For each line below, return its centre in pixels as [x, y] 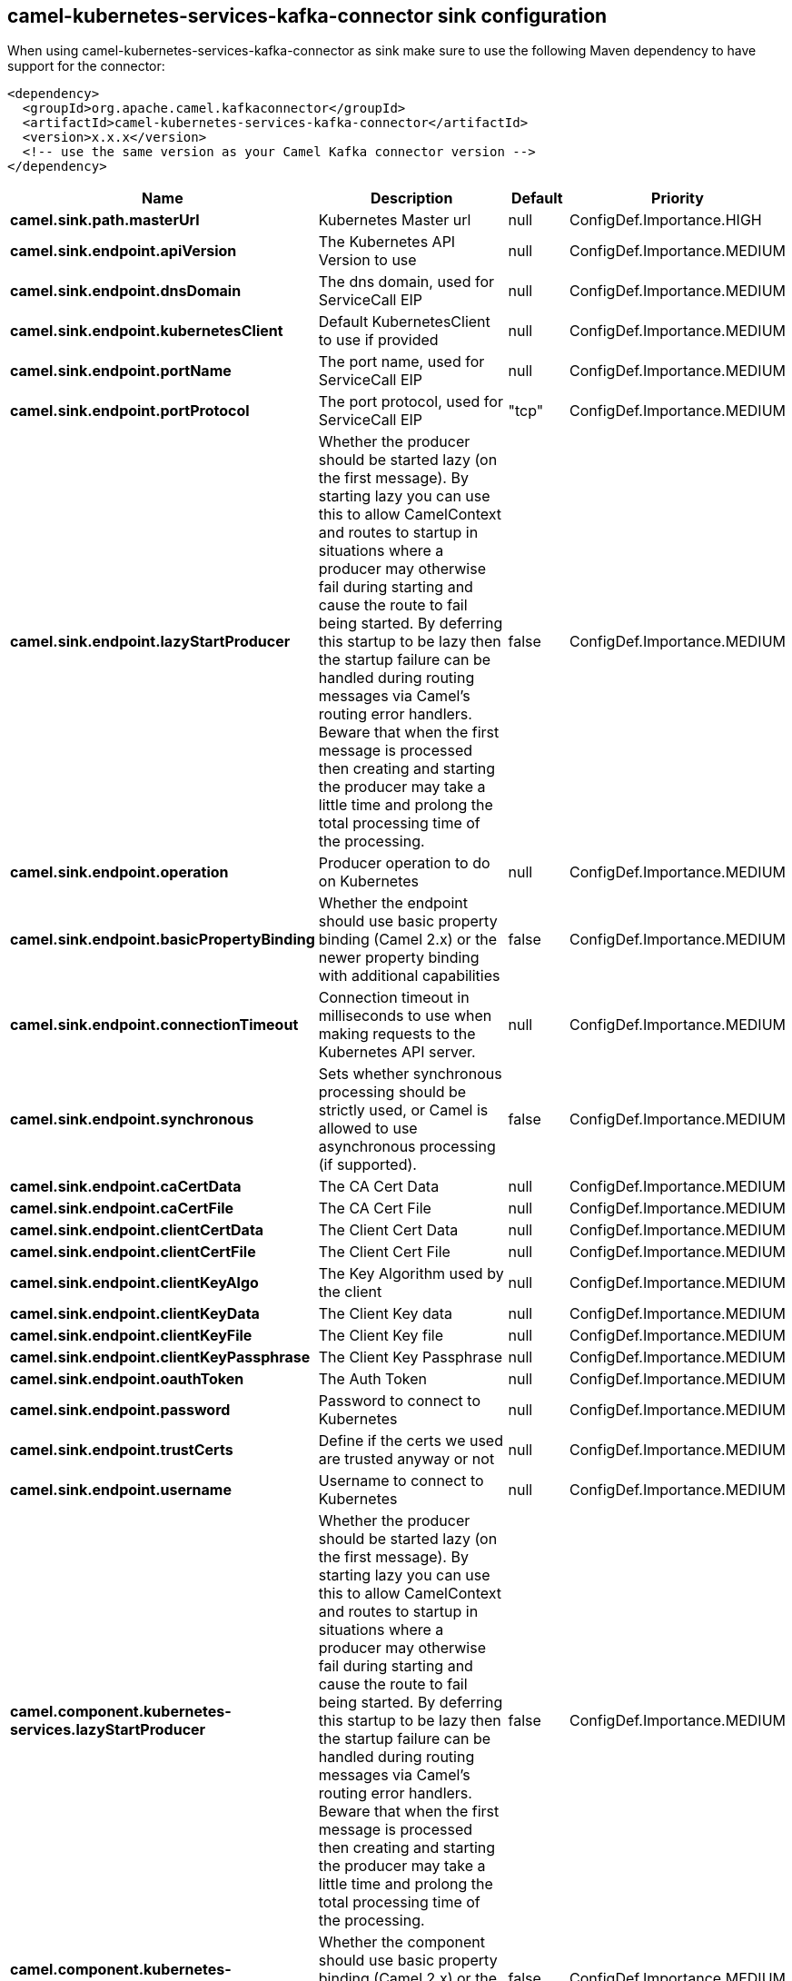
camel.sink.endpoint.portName [121, 371]
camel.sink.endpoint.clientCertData [137, 1230]
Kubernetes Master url [395, 220]
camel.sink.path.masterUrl [105, 220]
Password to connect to [400, 1401]
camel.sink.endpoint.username [121, 1490]
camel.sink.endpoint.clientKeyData [135, 1314]
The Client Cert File [384, 1252]
